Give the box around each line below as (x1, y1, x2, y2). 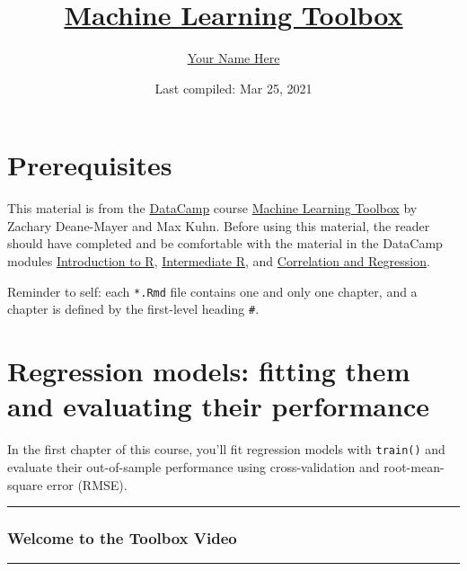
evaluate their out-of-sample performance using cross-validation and (7, 457, 380, 476)
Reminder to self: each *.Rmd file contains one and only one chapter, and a (7, 281, 418, 300)
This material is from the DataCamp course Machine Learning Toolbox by (7, 199, 418, 218)
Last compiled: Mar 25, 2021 (154, 78, 313, 97)
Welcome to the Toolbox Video (7, 527, 237, 549)
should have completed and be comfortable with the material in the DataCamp (7, 234, 443, 253)
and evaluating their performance (7, 388, 429, 424)
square (7, 475, 43, 494)
